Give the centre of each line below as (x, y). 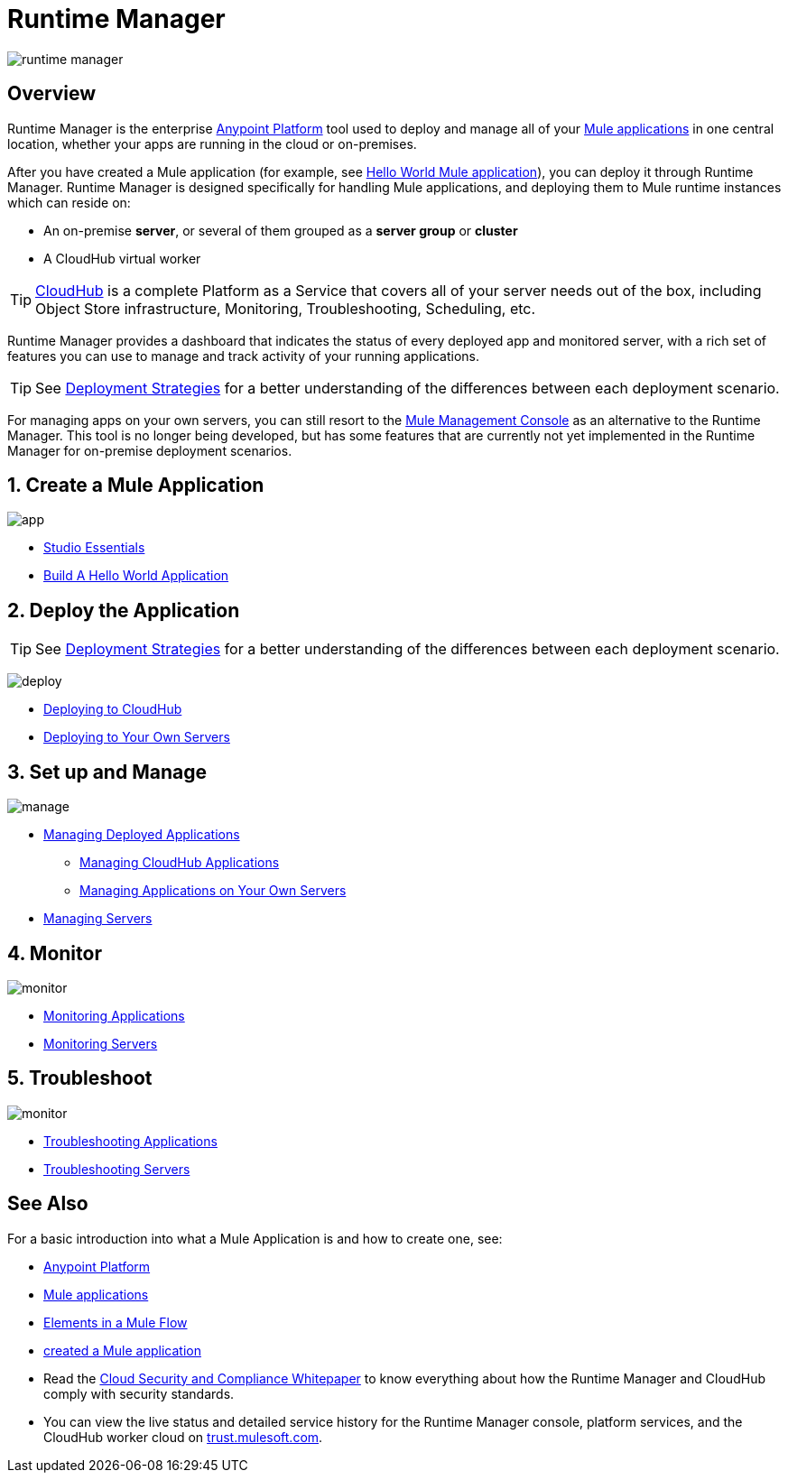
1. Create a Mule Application (136, 486)
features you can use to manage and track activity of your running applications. (244, 356)
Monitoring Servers (101, 1043)
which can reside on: (69, 202)
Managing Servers (98, 919)
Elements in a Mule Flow (116, 1322)
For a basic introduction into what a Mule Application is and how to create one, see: (255, 1238)
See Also (48, 1204)
